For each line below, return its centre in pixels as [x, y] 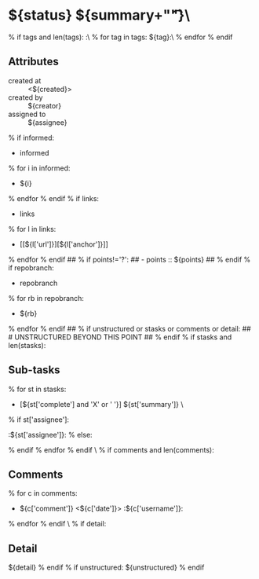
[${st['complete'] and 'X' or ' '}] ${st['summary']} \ [101, 404]
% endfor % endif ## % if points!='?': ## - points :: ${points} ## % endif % [129, 259]
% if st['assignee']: [38, 420]
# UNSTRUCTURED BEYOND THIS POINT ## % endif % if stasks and [120, 337]
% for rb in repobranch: [46, 298]
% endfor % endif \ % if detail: [57, 524]
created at [25, 80]
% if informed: [31, 137]
